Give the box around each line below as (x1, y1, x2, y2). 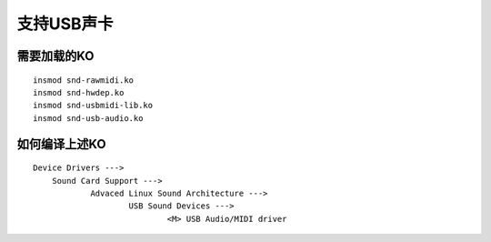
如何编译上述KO (16, 136, 106, 152)
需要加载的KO (16, 48, 95, 64)
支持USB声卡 (16, 14, 114, 34)
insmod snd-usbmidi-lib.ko (33, 100, 154, 111)
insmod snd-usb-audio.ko (33, 113, 144, 123)
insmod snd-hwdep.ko (33, 87, 125, 97)
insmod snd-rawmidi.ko (33, 75, 135, 86)
